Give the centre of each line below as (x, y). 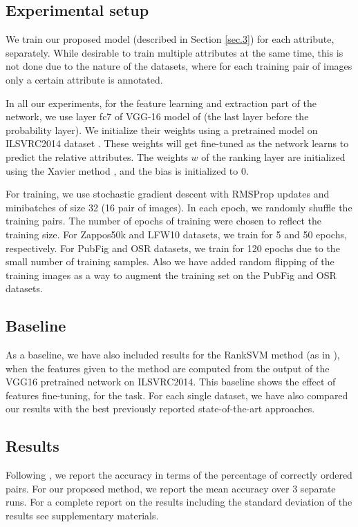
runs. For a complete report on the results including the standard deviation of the (179, 502)
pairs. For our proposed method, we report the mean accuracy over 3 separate (171, 488)
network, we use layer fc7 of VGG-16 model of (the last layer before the (157, 116)
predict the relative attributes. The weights (97, 156)
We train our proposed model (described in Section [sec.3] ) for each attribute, (170, 39)
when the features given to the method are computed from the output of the (168, 368)
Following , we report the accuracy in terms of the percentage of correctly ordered (179, 475)
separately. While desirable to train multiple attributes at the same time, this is (175, 52)
